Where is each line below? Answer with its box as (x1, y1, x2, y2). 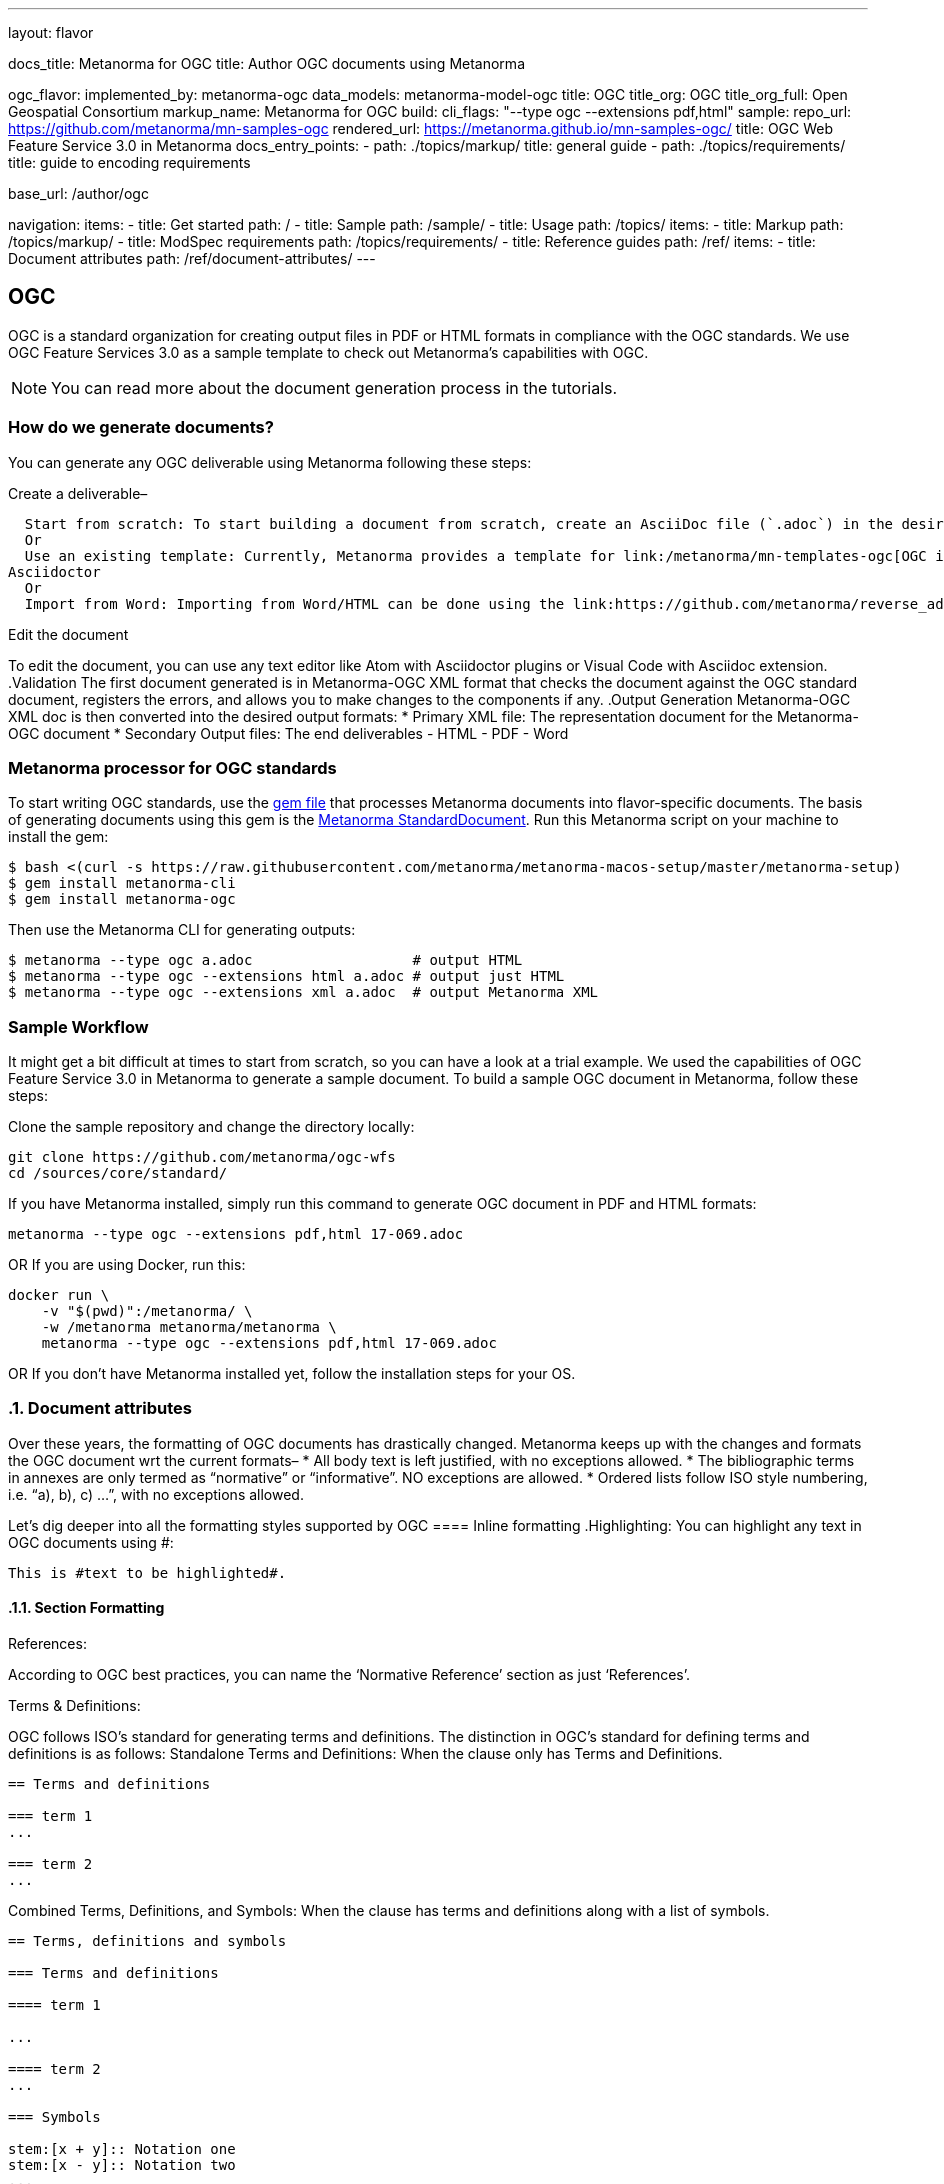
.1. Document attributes (8, 1398, 192, 1419)
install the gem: (8, 828, 109, 846)
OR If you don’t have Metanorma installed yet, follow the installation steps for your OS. (8, 1365, 576, 1383)
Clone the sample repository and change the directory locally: (8, 1118, 415, 1136)
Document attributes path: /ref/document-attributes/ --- (8, 250, 376, 267)
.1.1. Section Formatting (8, 1599, 165, 1617)
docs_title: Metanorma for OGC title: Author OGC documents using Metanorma (8, 55, 525, 72)
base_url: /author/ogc (8, 185, 149, 202)
